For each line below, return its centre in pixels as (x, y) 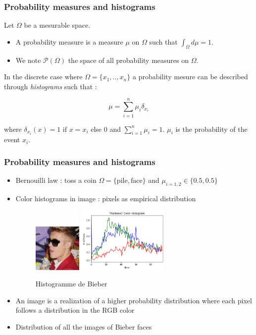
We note (28, 60)
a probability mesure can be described (190, 77)
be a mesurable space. (57, 25)
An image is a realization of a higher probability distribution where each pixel (134, 300)
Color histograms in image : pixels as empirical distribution (106, 198)
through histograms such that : (51, 86)
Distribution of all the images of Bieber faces (84, 327)
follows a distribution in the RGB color (75, 310)
